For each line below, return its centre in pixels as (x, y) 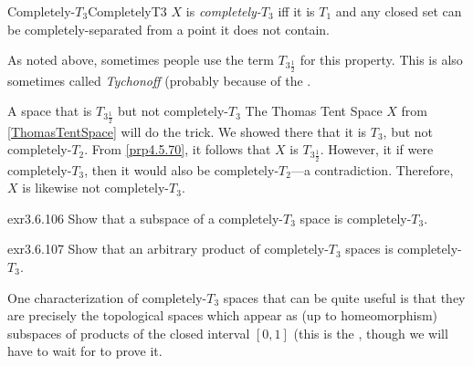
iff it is (296, 11)
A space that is (50, 111)
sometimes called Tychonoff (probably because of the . (159, 80)
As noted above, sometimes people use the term (141, 60)
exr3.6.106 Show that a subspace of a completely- (145, 218)
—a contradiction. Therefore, (372, 169)
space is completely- (356, 218)
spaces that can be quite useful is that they (344, 297)
